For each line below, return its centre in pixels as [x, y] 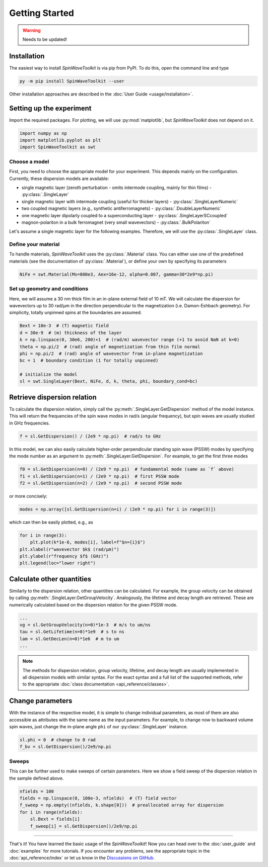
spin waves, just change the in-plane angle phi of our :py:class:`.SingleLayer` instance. [99, 727]
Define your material [34, 245]
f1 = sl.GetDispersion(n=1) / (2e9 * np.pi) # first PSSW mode [100, 476]
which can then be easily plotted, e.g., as [51, 522]
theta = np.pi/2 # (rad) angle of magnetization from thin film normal [110, 347]
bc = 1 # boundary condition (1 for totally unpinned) [89, 361]
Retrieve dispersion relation [53, 397]
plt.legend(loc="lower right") [58, 563]
